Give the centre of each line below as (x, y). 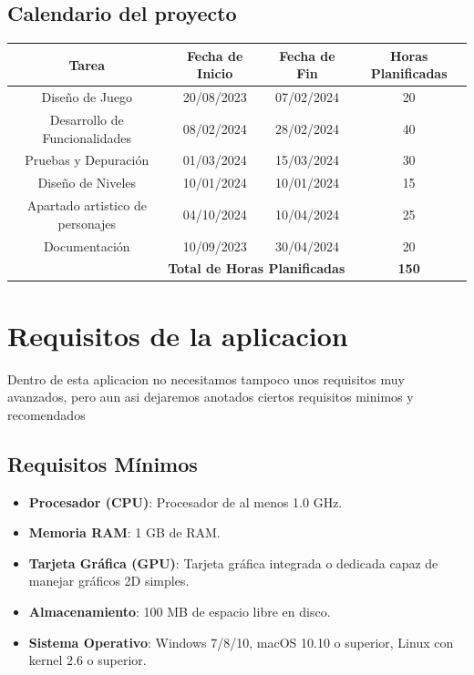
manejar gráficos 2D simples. (109, 581)
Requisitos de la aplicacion (178, 335)
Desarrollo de (87, 119)
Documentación (87, 245)
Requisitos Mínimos (103, 463)
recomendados (46, 414)
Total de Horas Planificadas (257, 268)
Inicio (215, 73)
